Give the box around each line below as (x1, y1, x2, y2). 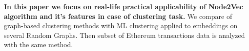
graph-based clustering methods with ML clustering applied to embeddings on (4, 20, 238, 31)
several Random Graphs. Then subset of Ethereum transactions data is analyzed (4, 30, 245, 40)
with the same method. (4, 39, 73, 50)
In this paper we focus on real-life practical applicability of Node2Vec (4, 1, 243, 11)
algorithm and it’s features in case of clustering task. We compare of (4, 11, 232, 21)
